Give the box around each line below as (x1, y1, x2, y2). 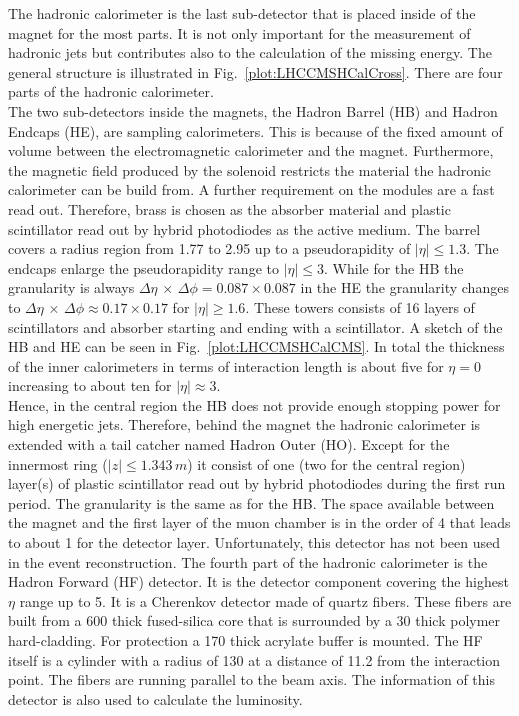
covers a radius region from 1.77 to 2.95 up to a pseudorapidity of (8, 238, 411, 259)
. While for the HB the (324, 257, 464, 278)
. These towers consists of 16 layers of (245, 296, 475, 317)
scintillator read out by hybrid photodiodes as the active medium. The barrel (8, 218, 481, 239)
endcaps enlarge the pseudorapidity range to (8, 257, 279, 278)
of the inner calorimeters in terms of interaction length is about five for (8, 355, 444, 376)
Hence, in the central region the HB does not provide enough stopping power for (8, 394, 501, 415)
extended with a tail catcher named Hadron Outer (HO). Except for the (8, 434, 450, 455)
